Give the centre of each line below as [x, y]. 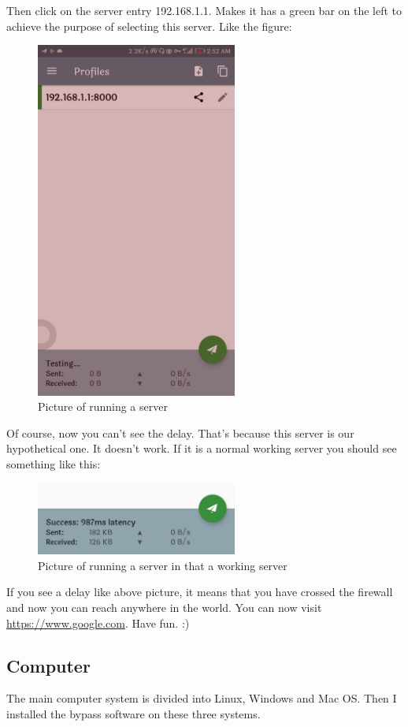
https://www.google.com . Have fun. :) [98, 623]
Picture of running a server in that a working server [163, 565]
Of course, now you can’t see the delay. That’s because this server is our [180, 432]
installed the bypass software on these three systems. [134, 713]
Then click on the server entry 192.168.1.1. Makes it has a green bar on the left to [204, 10]
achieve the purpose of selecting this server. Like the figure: [149, 26]
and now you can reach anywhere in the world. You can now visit [164, 607]
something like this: [54, 464]
